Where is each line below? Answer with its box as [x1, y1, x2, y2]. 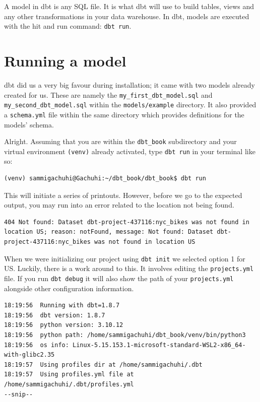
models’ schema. [4, 119, 54, 129]
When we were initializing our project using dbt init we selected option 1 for [4, 253, 245, 263]
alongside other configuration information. [4, 283, 134, 293]
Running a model [4, 50, 126, 71]
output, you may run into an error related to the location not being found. [4, 199, 234, 210]
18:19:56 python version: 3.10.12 [4, 321, 123, 329]
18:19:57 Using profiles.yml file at [4, 371, 134, 378]
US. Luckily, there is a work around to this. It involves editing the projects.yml [4, 263, 254, 274]
